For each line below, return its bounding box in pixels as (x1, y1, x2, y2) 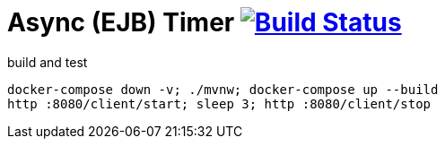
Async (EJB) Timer (7, 7, 235, 38)
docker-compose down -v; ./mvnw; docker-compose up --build (7, 82, 439, 97)
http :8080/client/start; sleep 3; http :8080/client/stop (7, 96, 432, 111)
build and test (7, 54, 88, 70)
